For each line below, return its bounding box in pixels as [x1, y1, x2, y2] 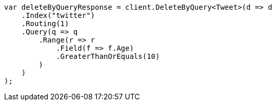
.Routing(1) [21, 19, 69, 28]
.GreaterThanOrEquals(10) [56, 52, 160, 60]
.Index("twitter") [21, 11, 95, 19]
